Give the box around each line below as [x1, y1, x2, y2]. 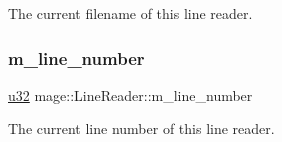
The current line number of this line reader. [8, 118, 275, 139]
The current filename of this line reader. [8, 3, 253, 23]
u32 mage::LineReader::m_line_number [8, 84, 253, 105]
